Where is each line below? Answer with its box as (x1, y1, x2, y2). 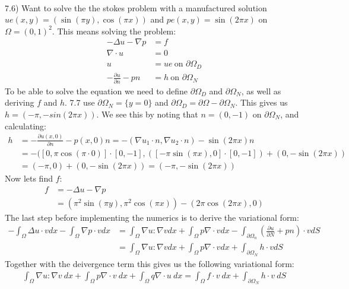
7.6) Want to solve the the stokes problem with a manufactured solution (5, 1, 267, 14)
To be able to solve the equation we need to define (5, 84, 188, 97)
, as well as (241, 84, 281, 97)
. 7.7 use (64, 96, 95, 109)
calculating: (5, 119, 47, 132)
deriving (5, 96, 34, 109)
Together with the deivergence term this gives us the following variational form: (5, 257, 294, 269)
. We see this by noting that (96, 107, 198, 120)
